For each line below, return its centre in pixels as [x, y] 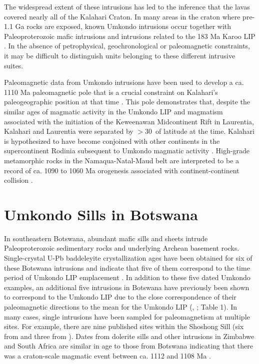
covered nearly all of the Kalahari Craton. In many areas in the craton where [122, 16]
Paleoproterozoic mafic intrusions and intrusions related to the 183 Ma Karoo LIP [130, 36]
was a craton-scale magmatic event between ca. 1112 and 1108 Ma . [107, 355]
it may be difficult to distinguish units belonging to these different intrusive [120, 55]
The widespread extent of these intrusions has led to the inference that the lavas [127, 6]
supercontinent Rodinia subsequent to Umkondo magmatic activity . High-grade [127, 151]
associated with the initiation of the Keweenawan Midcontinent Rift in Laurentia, [129, 121]
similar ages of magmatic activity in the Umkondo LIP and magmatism [113, 111]
